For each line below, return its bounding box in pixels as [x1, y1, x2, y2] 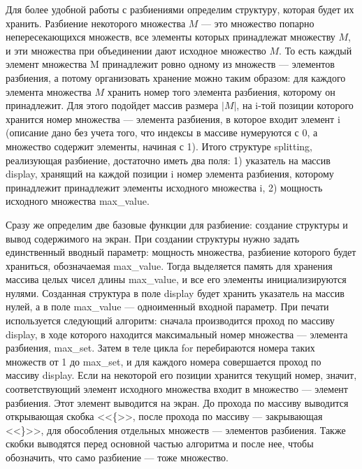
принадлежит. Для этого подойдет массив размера [6, 98, 219, 113]
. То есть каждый [279, 43, 352, 57]
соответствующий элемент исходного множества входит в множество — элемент [6, 382, 348, 396]
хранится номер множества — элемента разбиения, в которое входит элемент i [6, 111, 340, 126]
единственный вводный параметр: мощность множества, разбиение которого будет [6, 245, 356, 259]
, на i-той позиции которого [236, 98, 354, 113]
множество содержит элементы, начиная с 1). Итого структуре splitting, [6, 138, 313, 153]
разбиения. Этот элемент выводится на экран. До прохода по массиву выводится [6, 395, 349, 410]
